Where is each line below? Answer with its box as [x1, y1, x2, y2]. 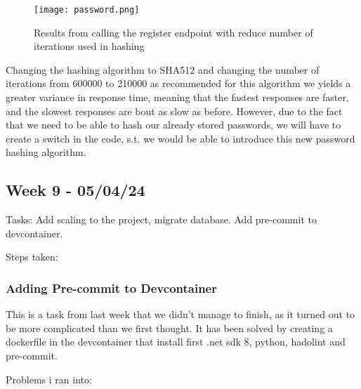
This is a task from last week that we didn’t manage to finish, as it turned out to [6, 307, 355, 322]
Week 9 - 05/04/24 [6, 179, 145, 201]
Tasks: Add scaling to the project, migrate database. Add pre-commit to [6, 212, 317, 227]
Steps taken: [6, 249, 58, 264]
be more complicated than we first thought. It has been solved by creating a [6, 320, 333, 335]
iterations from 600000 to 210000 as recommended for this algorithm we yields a [6, 76, 351, 91]
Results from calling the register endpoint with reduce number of [34, 25, 313, 39]
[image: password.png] [34, 5, 140, 15]
